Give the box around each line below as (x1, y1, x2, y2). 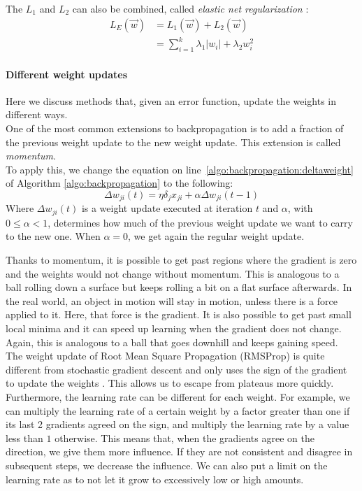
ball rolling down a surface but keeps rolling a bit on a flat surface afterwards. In (6, 280, 352, 294)
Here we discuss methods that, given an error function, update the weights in (6, 93, 337, 108)
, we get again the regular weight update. (128, 229, 305, 243)
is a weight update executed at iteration (81, 201, 253, 215)
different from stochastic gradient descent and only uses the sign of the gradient (6, 362, 347, 376)
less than (6, 430, 43, 445)
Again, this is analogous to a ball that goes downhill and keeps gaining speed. (6, 334, 338, 349)
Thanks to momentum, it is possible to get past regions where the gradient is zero (6, 252, 357, 266)
